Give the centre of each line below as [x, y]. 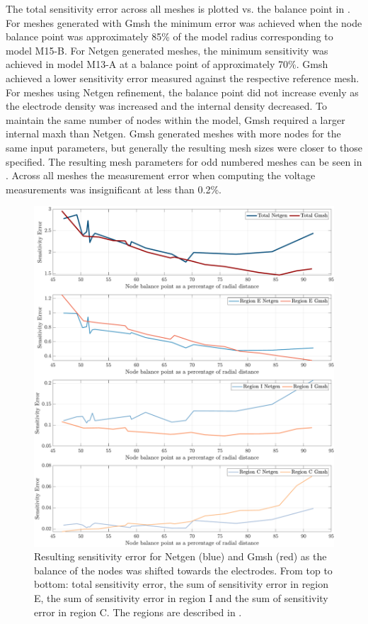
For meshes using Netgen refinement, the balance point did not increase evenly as [182, 92]
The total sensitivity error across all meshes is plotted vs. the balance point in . [178, 8]
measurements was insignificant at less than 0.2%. [114, 189]
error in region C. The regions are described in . [138, 612]
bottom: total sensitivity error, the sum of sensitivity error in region [182, 584]
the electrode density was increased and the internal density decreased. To [166, 106]
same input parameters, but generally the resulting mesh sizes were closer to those [184, 147]
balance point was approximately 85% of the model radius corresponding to [169, 36]
